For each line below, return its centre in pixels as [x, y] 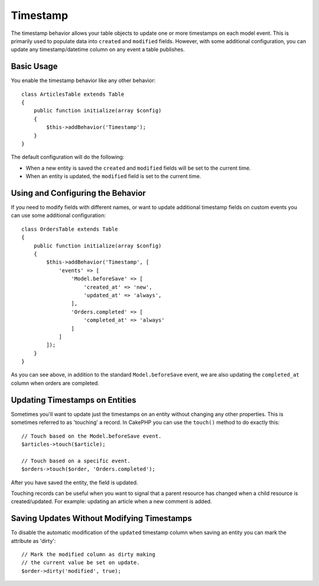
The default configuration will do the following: [68, 157]
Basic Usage [34, 67]
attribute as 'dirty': [33, 540]
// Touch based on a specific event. [76, 461]
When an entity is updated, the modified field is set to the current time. [113, 176]
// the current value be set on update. [81, 563]
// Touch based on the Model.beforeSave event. [92, 436]
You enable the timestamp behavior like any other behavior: [83, 80]
